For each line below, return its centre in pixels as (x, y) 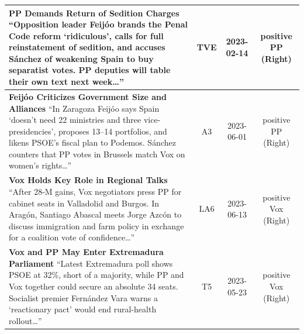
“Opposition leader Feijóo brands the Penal (98, 24)
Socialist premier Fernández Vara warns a (83, 297)
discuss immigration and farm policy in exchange (96, 225)
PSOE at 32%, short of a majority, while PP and (96, 275)
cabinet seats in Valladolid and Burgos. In (84, 203)
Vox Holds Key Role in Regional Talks (88, 180)
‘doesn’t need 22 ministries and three (75, 120)
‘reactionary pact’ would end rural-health (83, 309)
